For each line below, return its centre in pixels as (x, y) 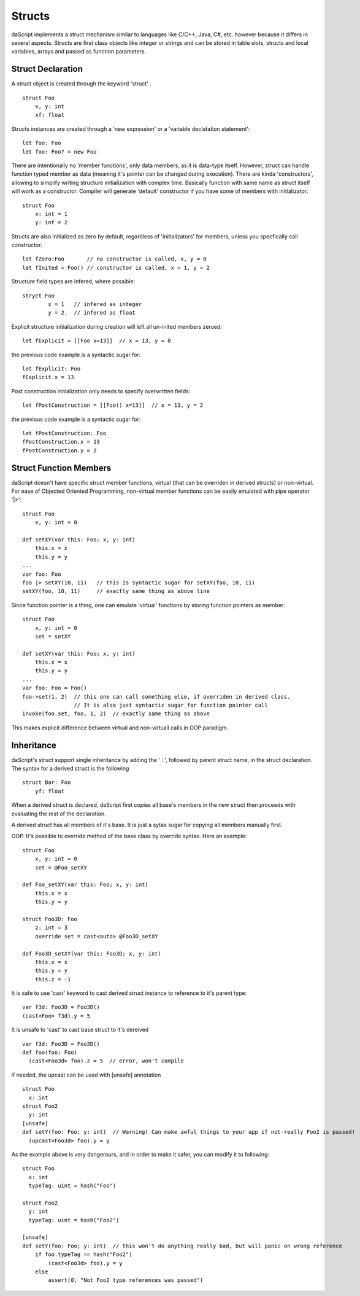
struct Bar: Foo (47, 783)
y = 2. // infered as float (92, 313)
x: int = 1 (51, 214)
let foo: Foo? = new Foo (59, 151)
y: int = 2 (51, 222)
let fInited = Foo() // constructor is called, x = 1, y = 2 (116, 268)
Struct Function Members (61, 468)
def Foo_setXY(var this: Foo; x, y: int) (85, 885)
